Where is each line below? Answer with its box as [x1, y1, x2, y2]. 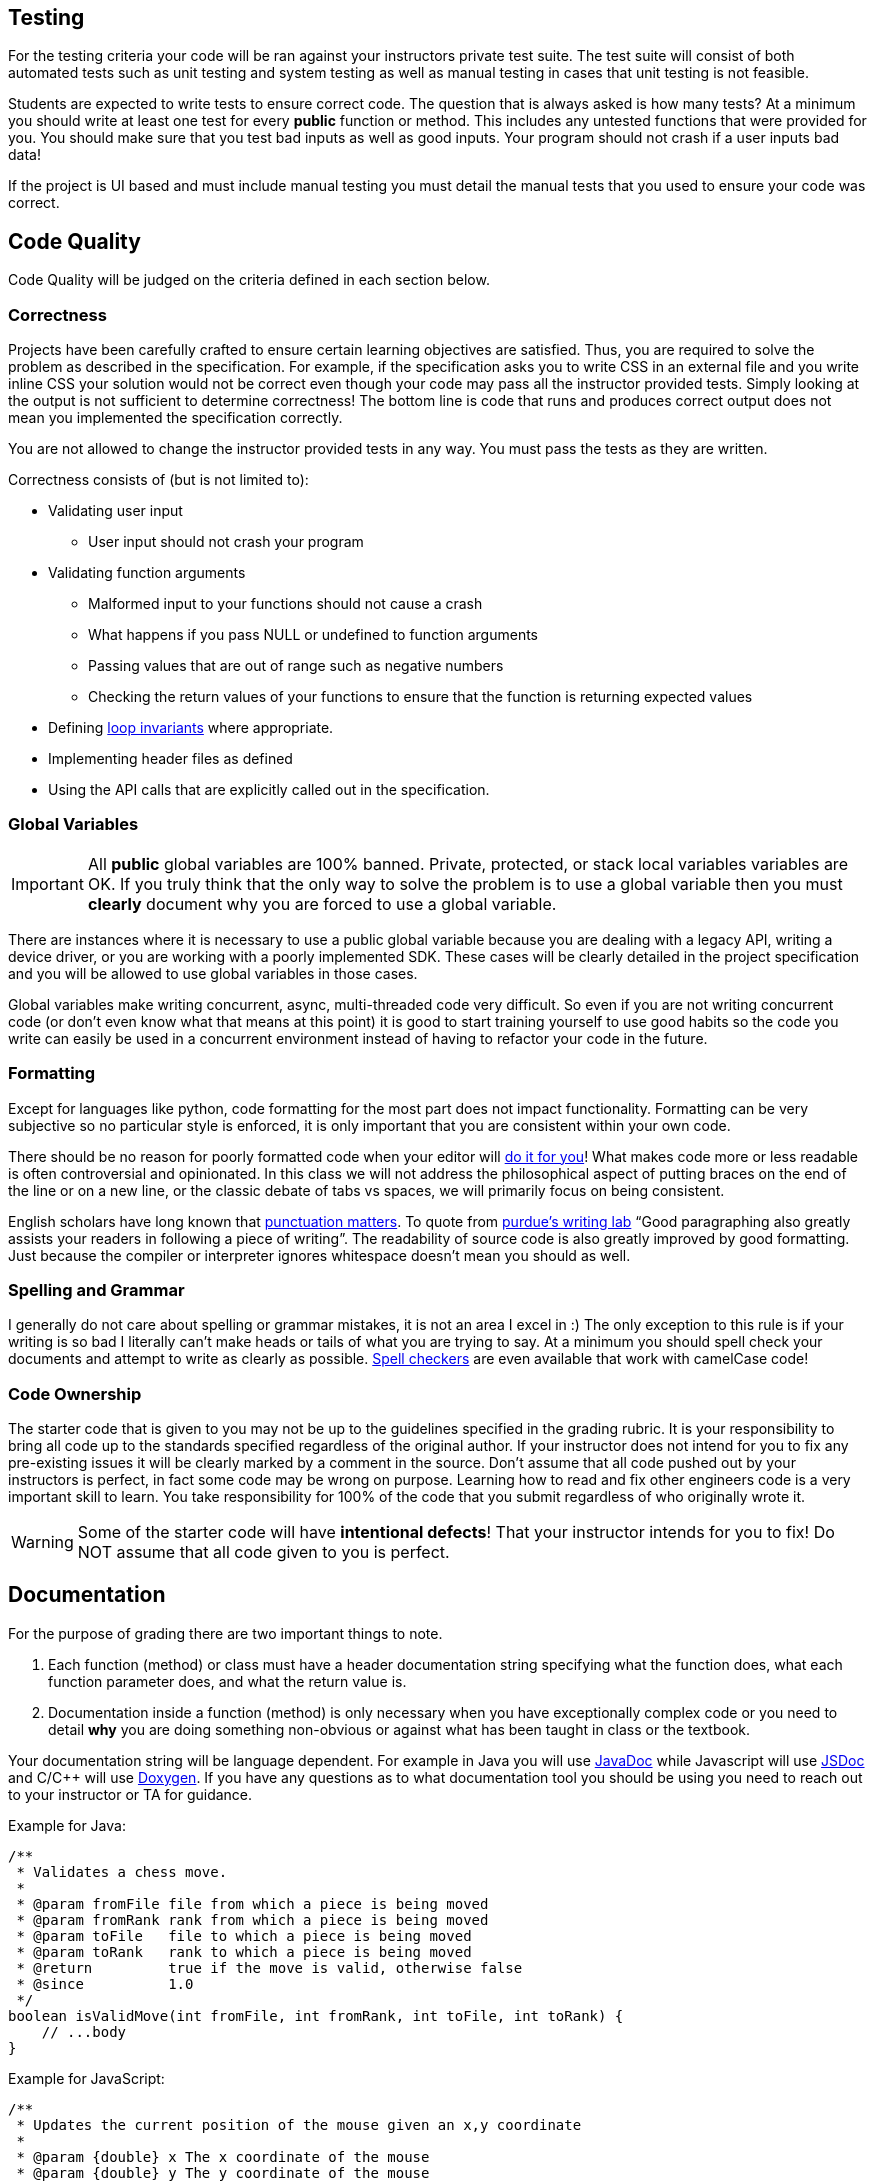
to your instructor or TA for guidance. [8, 1785, 253, 1803]
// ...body [41, 2023, 127, 2040]
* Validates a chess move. [16, 1863, 228, 1880]
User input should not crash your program [88, 533, 364, 551]
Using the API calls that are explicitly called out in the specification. [48, 781, 490, 799]
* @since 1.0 [16, 1975, 194, 1992]
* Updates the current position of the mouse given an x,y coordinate [16, 2116, 582, 2133]
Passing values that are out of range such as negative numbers [88, 657, 504, 675]
